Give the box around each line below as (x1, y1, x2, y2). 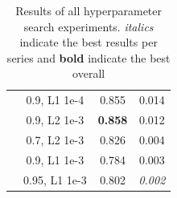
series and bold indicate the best (6, 49, 171, 66)
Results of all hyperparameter (15, 2, 163, 18)
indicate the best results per (19, 34, 158, 51)
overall (72, 65, 105, 82)
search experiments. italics (23, 18, 154, 34)
